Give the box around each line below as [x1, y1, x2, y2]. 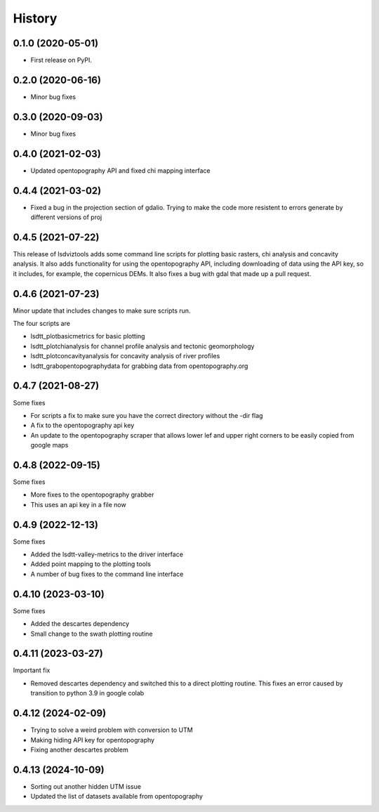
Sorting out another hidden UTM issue [30, 782, 142, 790]
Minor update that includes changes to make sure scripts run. [13, 306, 191, 315]
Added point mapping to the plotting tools [30, 560, 151, 568]
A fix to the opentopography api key [30, 421, 135, 430]
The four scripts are [13, 320, 70, 328]
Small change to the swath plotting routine [30, 629, 153, 638]
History [13, 11, 58, 26]
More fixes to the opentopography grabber [30, 490, 154, 499]
